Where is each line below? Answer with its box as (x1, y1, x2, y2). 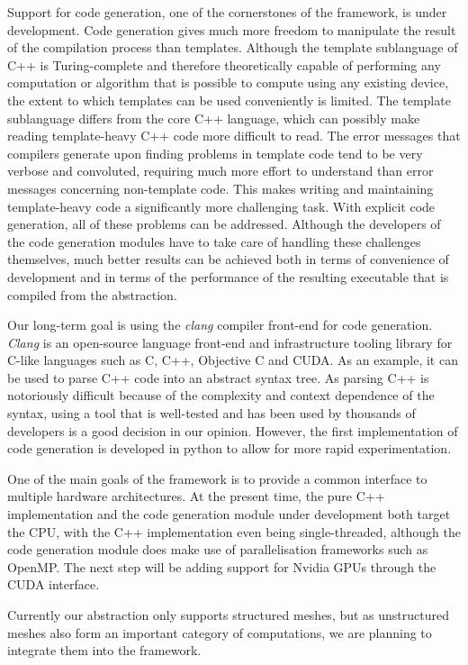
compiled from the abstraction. (7, 285, 177, 304)
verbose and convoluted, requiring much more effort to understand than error (7, 161, 434, 180)
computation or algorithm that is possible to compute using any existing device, (7, 73, 449, 92)
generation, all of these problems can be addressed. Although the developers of (7, 214, 441, 233)
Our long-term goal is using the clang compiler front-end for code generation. (7, 315, 433, 334)
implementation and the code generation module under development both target (7, 505, 451, 524)
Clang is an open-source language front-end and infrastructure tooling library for (7, 332, 453, 351)
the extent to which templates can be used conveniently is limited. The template (7, 90, 451, 109)
